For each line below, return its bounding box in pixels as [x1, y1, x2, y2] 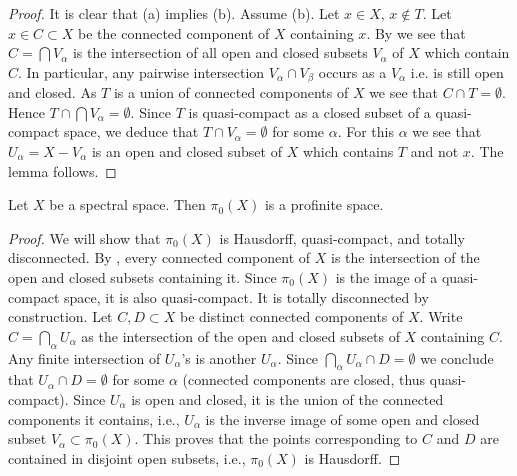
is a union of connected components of [113, 82, 349, 103]
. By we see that [366, 22, 466, 43]
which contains [302, 141, 394, 162]
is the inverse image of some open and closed [205, 408, 480, 429]
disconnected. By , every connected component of [8, 247, 311, 268]
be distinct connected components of [179, 306, 404, 327]
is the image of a [335, 266, 438, 287]
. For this [337, 121, 394, 142]
